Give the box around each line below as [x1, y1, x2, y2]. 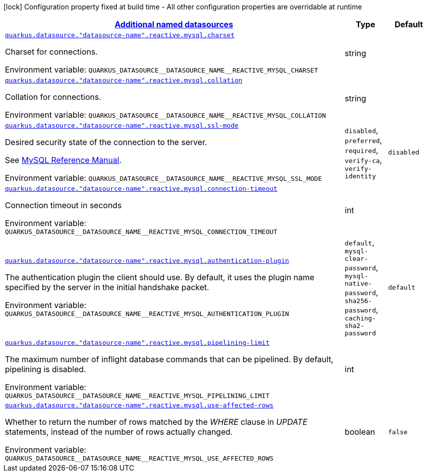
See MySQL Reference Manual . [5, 155, 122, 165]
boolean [344, 427, 375, 437]
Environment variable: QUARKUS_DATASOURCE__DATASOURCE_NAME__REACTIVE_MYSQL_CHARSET [5, 65, 318, 75]
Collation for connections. [5, 92, 101, 102]
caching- [344, 315, 376, 322]
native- [344, 280, 372, 287]
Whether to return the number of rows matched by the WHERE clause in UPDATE [5, 417, 308, 427]
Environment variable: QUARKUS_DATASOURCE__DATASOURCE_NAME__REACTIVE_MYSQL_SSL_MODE [5, 173, 322, 183]
